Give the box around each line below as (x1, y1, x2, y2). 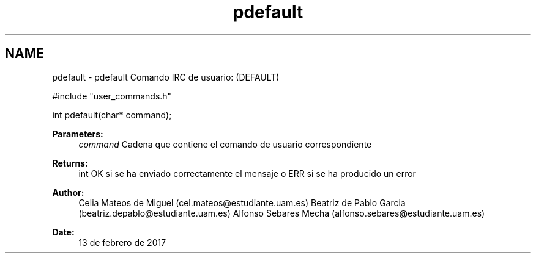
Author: (52, 187, 84, 198)
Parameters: (52, 128, 103, 139)
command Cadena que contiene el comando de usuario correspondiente (78, 138, 372, 149)
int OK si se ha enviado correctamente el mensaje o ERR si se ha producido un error (78, 168, 416, 179)
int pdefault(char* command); (52, 109, 172, 120)
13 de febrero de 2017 (78, 237, 166, 248)
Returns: (52, 157, 88, 168)
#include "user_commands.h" (52, 90, 172, 101)
